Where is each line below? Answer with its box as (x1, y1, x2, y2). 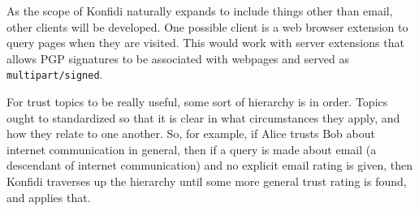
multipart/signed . (6, 66, 103, 83)
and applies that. (6, 188, 91, 205)
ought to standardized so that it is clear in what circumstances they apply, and (6, 109, 400, 126)
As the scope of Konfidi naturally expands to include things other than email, (6, 2, 393, 19)
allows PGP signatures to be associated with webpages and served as (6, 50, 349, 67)
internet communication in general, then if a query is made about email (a (6, 140, 377, 157)
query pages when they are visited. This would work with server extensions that (6, 34, 404, 51)
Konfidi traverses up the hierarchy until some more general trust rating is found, (6, 173, 407, 189)
